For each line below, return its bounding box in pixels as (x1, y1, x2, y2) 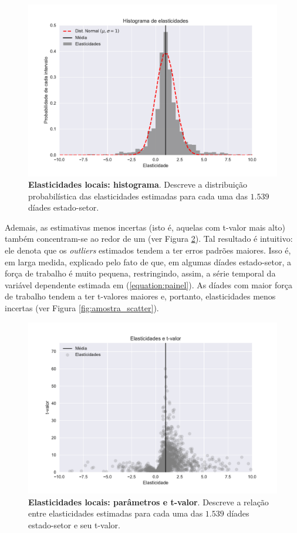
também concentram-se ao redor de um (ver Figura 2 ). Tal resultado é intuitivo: (5, 232, 293, 245)
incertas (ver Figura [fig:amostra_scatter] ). (5, 302, 159, 314)
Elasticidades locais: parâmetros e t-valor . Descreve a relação (28, 495, 269, 508)
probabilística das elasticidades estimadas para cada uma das (28, 189, 248, 202)
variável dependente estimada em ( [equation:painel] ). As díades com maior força (5, 278, 292, 291)
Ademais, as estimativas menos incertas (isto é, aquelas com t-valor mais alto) (5, 221, 285, 233)
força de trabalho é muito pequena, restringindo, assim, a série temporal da (5, 267, 276, 279)
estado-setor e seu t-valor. (28, 518, 120, 531)
